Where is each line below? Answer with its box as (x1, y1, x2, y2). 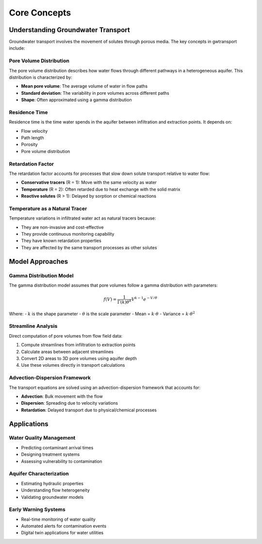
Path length (21, 135, 44, 141)
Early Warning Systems (9, 506, 65, 513)
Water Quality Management (9, 435, 76, 442)
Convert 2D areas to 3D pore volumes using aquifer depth (21, 355, 137, 361)
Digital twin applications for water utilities (21, 530, 104, 536)
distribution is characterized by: (9, 74, 72, 80)
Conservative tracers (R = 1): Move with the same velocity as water (21, 180, 157, 186)
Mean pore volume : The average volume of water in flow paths (21, 83, 148, 89)
